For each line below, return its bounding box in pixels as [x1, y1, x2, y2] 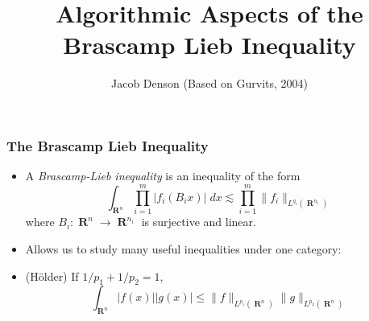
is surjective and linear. [141, 213, 256, 230]
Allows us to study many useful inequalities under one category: [25, 240, 342, 257]
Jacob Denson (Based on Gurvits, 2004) [110, 75, 308, 92]
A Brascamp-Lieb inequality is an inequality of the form [25, 167, 301, 184]
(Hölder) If [25, 267, 79, 284]
